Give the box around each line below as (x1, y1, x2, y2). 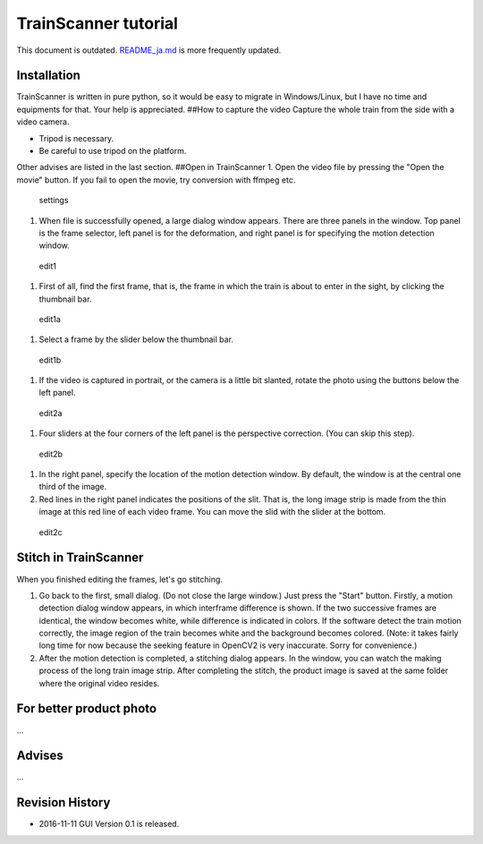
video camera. (16, 116, 70, 127)
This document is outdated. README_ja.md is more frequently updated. (16, 45, 282, 55)
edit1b (38, 354, 62, 365)
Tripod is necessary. (38, 132, 114, 143)
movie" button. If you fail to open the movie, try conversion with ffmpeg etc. (16, 175, 296, 185)
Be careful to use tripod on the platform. (38, 146, 187, 157)
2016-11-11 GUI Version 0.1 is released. (38, 819, 180, 830)
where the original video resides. (38, 678, 160, 688)
